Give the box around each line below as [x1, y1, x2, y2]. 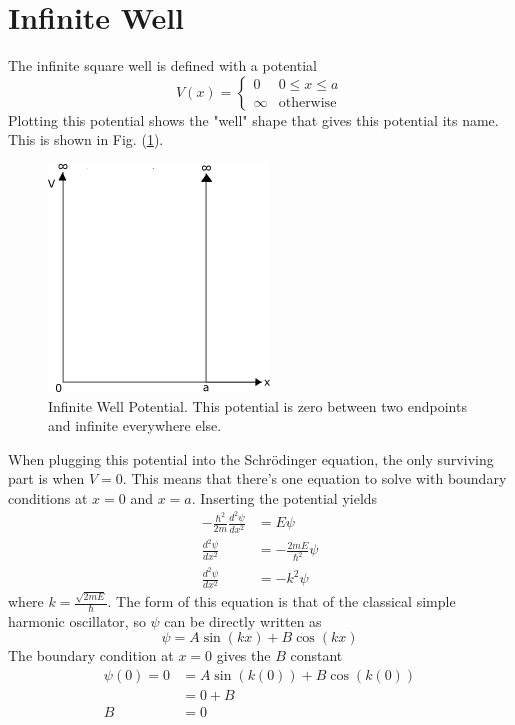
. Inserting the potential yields [191, 487, 378, 508]
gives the [216, 645, 271, 666]
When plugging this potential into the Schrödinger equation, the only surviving [8, 448, 494, 469]
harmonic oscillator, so [8, 610, 146, 631]
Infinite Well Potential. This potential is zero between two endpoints [48, 395, 467, 416]
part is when [8, 468, 85, 489]
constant [290, 645, 343, 666]
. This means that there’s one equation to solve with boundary [122, 468, 507, 489]
